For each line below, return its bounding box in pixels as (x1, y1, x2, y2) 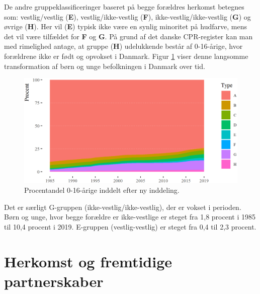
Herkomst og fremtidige (4, 251, 172, 271)
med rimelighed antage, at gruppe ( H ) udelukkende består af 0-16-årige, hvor (4, 41, 243, 51)
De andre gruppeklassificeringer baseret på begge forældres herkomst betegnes (4, 2, 244, 12)
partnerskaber (4, 270, 104, 291)
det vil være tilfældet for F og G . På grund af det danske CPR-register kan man (4, 31, 253, 41)
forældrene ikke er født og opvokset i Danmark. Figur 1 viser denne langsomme (4, 50, 248, 61)
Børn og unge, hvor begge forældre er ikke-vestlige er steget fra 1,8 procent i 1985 (4, 211, 255, 222)
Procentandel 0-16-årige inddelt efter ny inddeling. (24, 185, 180, 195)
